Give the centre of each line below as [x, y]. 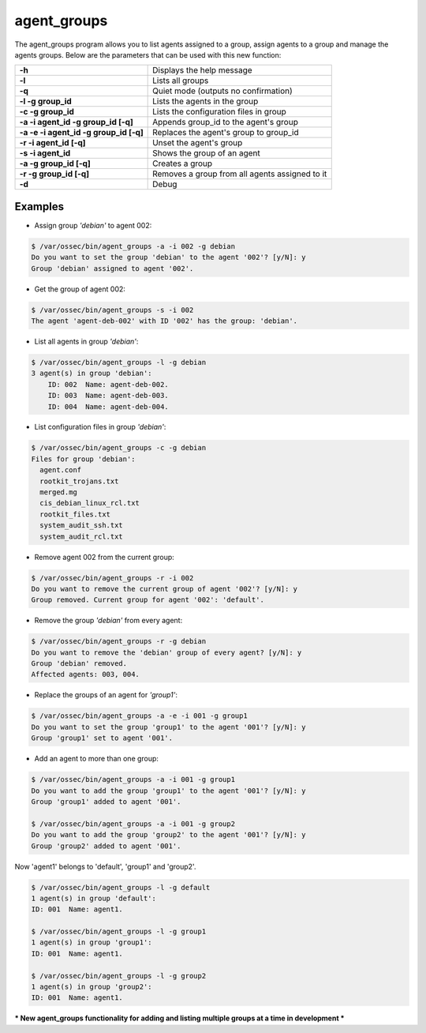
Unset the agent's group [198, 143]
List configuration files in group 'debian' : [100, 427]
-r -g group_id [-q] [54, 174]
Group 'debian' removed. [79, 664]
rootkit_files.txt [75, 514]
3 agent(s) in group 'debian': [92, 374]
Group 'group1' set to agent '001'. [102, 738]
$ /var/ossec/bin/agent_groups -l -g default [121, 887]
